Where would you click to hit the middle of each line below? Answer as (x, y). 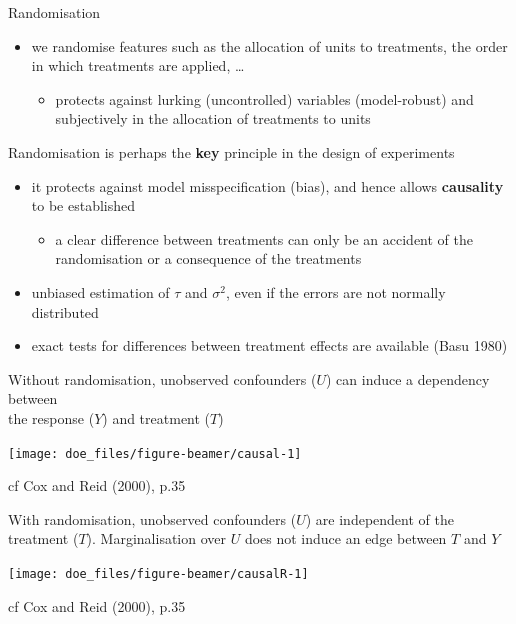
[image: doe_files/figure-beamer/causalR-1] (158, 573)
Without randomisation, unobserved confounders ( (162, 378)
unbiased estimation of (100, 291)
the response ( (51, 417)
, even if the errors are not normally (336, 291)
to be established (83, 205)
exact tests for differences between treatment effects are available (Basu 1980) (269, 345)
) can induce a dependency (407, 378)
